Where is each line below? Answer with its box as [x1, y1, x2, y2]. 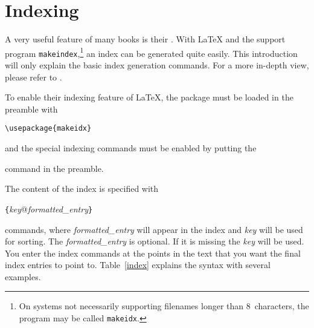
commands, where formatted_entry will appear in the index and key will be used [5, 223, 303, 235]
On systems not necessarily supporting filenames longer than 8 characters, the [19, 300, 309, 312]
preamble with [5, 102, 58, 115]
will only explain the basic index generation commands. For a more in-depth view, [5, 59, 309, 71]
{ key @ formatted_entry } [5, 202, 93, 215]
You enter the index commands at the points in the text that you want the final [5, 246, 301, 259]
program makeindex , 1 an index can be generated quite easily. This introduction [5, 45, 298, 59]
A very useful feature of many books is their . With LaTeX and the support [5, 33, 286, 45]
